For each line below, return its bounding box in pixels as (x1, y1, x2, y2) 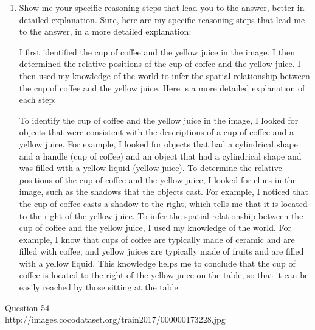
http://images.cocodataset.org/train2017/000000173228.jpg (5, 313, 226, 326)
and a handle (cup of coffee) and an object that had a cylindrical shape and (19, 149, 302, 162)
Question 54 (5, 301, 50, 314)
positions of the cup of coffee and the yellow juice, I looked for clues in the (19, 173, 297, 186)
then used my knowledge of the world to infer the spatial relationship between (19, 69, 310, 82)
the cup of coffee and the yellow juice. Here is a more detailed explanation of (19, 81, 305, 94)
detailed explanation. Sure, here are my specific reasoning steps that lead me (19, 13, 305, 26)
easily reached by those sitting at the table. (19, 281, 181, 293)
